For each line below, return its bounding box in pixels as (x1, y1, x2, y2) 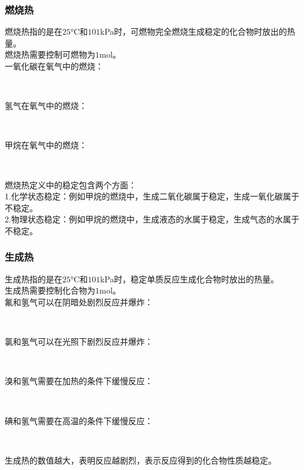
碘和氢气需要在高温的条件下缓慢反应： (5, 414, 153, 426)
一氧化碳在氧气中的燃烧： (5, 60, 103, 72)
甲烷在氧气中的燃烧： (5, 139, 87, 151)
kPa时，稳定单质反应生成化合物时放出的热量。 (100, 272, 279, 285)
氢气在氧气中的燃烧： (5, 99, 87, 112)
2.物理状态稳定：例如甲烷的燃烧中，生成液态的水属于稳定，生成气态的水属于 (5, 213, 299, 225)
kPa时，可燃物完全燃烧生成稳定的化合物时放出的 (100, 25, 287, 38)
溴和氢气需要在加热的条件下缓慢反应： (5, 375, 153, 387)
